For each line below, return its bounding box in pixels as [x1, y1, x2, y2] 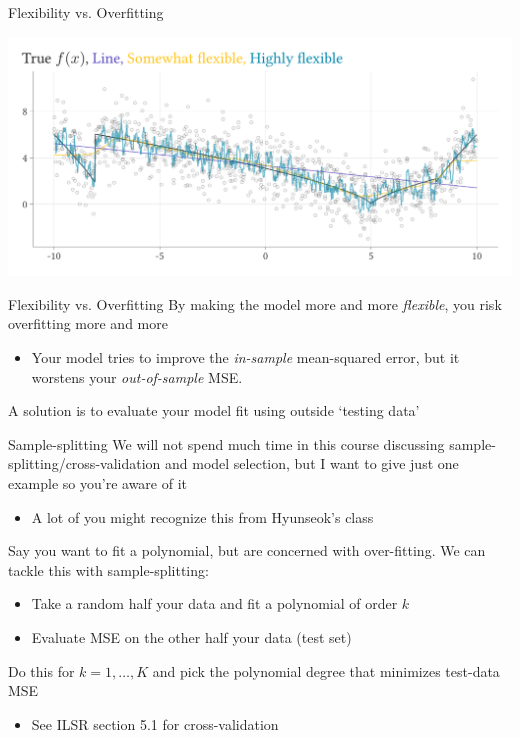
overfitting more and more [8, 313, 168, 334]
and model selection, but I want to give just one [165, 453, 459, 474]
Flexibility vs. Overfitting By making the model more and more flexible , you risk [8, 293, 502, 314]
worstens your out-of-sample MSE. [31, 366, 243, 387]
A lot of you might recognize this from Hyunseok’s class [31, 506, 374, 527]
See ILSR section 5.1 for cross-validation [31, 713, 279, 734]
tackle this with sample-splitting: [8, 559, 209, 580]
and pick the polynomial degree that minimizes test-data [152, 660, 500, 681]
